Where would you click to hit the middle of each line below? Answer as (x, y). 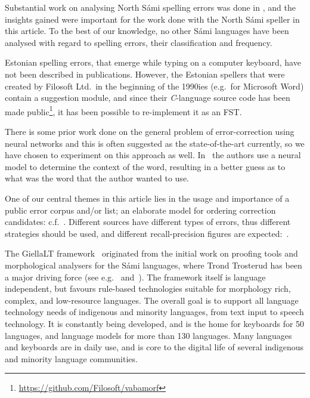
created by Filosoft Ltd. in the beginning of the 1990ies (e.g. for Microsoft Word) (154, 86)
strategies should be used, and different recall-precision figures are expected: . (147, 233)
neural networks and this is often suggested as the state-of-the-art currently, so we (155, 143)
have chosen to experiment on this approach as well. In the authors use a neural (153, 155)
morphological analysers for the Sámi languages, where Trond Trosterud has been (154, 265)
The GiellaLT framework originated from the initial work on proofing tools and (151, 253)
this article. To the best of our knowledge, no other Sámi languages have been (147, 31)
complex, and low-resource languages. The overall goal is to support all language (152, 300)
